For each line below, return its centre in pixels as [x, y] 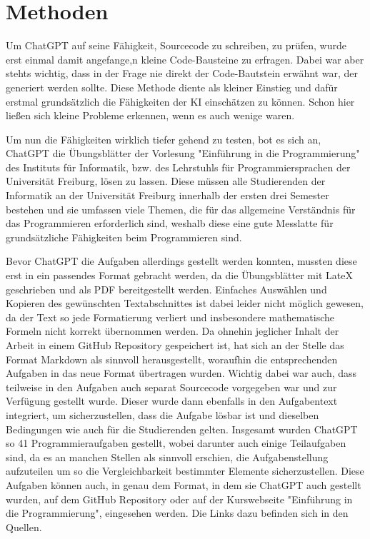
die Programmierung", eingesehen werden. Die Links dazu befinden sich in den [177, 513]
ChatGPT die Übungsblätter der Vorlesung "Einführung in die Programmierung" [183, 153]
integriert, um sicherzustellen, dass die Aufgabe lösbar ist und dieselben [162, 414]
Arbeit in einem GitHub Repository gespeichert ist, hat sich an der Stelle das [175, 345]
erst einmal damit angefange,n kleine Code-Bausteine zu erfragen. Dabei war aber [185, 59]
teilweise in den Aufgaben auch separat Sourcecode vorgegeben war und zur [171, 387]
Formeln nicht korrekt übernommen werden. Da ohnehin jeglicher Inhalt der [172, 331]
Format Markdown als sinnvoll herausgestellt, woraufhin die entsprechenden [172, 359]
